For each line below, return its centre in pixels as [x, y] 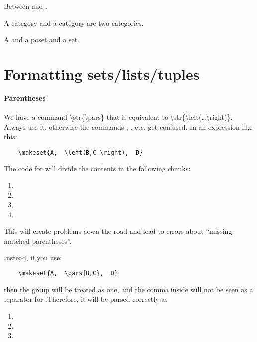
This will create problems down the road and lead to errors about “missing [118, 231]
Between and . [26, 6]
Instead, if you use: [33, 257]
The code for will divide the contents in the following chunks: [97, 168]
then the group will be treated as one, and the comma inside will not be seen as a [128, 289]
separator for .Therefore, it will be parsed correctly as [86, 299]
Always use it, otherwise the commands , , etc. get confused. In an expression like [128, 127]
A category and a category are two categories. [74, 23]
